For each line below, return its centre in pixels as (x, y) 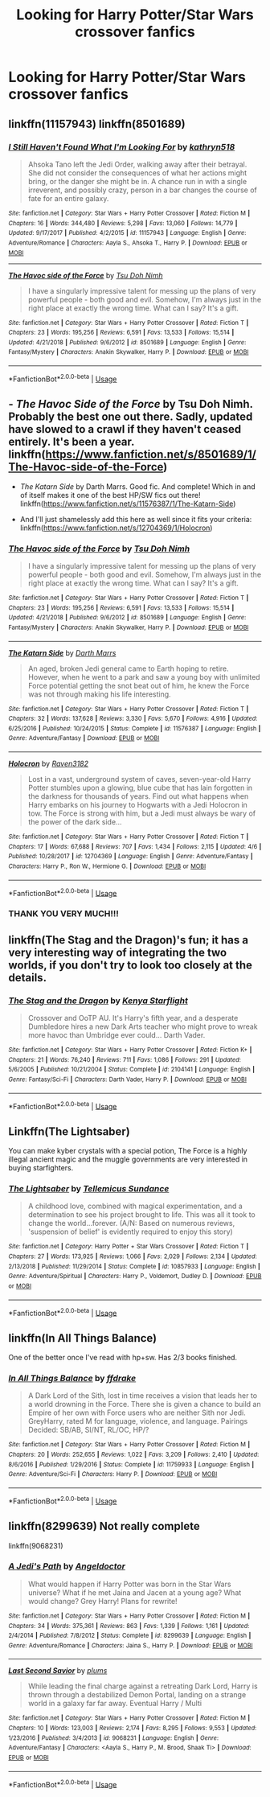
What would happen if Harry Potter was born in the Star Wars (129, 1584)
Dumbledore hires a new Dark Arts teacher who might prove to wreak (143, 1026)
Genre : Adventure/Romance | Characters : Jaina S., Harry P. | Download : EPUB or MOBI (131, 1645)
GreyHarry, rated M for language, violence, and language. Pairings (138, 1421)
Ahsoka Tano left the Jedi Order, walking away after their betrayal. (137, 164)
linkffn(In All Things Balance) (83, 1338)
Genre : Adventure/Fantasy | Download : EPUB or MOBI (84, 738)
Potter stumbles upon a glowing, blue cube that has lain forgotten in (140, 788)
